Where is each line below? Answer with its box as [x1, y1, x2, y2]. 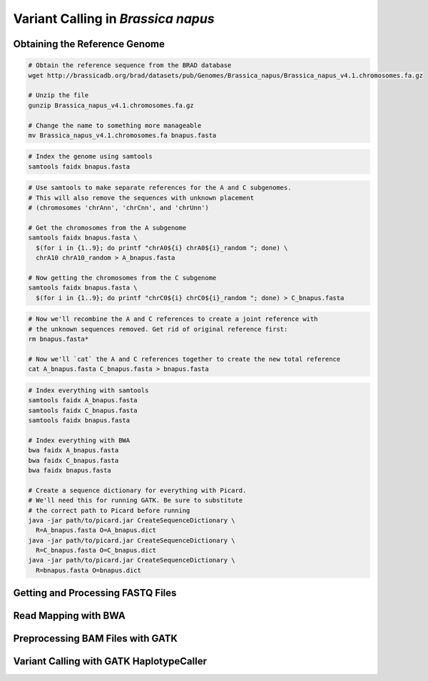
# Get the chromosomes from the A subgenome [28, 224, 187, 232]
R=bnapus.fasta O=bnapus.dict [36, 566, 142, 575]
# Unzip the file [28, 91, 89, 99]
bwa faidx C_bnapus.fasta [28, 456, 119, 464]
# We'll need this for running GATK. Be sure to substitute [28, 497, 243, 504]
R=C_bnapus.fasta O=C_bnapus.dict [36, 547, 157, 555]
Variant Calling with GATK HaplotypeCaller [13, 655, 207, 667]
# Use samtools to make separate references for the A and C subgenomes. [28, 184, 292, 192]
